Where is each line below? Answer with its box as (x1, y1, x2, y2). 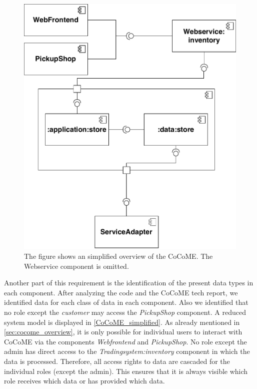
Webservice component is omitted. (24, 260, 129, 271)
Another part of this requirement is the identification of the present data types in (4, 277, 253, 288)
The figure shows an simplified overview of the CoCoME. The (24, 251, 213, 261)
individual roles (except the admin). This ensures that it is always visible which (4, 365, 248, 376)
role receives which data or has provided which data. (4, 375, 165, 386)
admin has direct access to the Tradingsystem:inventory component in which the (4, 346, 250, 356)
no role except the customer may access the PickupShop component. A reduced (4, 307, 246, 317)
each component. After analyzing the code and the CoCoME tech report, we (4, 287, 238, 297)
